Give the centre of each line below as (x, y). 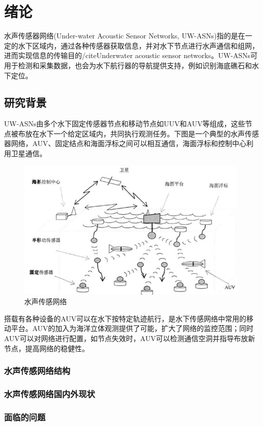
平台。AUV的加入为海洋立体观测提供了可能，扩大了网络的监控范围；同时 (132, 328)
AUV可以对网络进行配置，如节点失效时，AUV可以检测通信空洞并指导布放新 (130, 338)
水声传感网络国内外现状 (50, 394)
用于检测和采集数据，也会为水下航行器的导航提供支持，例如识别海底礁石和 (128, 65)
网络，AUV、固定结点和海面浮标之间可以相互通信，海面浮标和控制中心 (129, 143)
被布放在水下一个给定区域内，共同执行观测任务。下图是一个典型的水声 (128, 133)
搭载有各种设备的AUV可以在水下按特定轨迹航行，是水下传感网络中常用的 (125, 318)
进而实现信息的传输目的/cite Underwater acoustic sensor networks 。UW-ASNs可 (131, 55)
